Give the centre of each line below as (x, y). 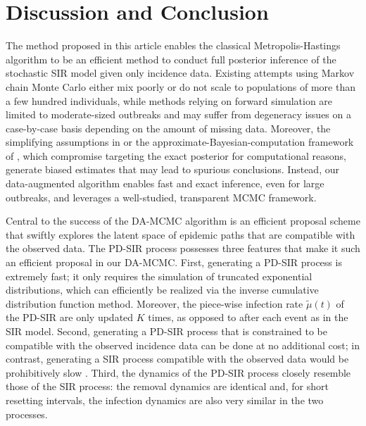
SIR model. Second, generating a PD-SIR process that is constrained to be (166, 331)
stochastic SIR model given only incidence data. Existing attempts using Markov (180, 73)
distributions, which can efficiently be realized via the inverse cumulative (162, 290)
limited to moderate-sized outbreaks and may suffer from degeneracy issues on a (178, 114)
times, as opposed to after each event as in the (248, 317)
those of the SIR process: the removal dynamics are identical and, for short (167, 386)
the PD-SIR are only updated (70, 317)
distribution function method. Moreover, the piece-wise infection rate (154, 303)
